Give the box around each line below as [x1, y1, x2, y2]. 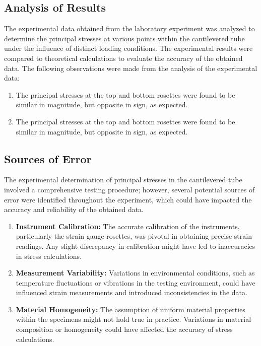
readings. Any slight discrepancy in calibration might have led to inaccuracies [16, 240, 255, 251]
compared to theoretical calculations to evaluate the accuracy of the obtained [4, 52, 243, 63]
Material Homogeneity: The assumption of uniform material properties [16, 304, 245, 314]
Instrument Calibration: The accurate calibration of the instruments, [16, 221, 240, 231]
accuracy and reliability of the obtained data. [4, 204, 144, 215]
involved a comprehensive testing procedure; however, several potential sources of [4, 184, 255, 194]
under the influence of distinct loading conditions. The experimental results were [4, 43, 253, 53]
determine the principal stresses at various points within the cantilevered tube [4, 33, 245, 43]
